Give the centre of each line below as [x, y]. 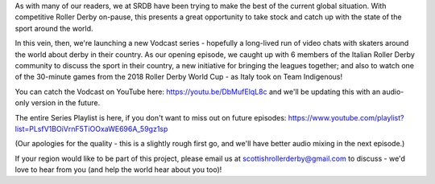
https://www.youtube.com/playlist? [346, 117]
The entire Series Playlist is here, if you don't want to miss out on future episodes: [151, 117]
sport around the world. [54, 28]
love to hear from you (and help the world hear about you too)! [118, 170]
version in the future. [66, 103]
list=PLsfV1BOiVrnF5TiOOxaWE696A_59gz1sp [91, 129]
